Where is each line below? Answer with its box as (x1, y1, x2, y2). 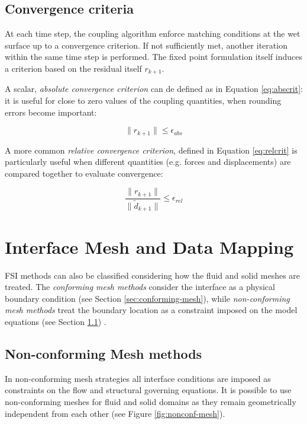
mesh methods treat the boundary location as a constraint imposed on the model (5, 304, 298, 316)
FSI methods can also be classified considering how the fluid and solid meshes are (5, 269, 300, 281)
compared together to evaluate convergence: (5, 167, 163, 179)
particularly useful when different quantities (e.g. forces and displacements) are (5, 155, 291, 168)
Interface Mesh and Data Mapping (5, 234, 294, 259)
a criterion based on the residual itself (5, 62, 142, 74)
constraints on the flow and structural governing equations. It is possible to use (5, 384, 292, 396)
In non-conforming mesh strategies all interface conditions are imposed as (5, 372, 271, 384)
